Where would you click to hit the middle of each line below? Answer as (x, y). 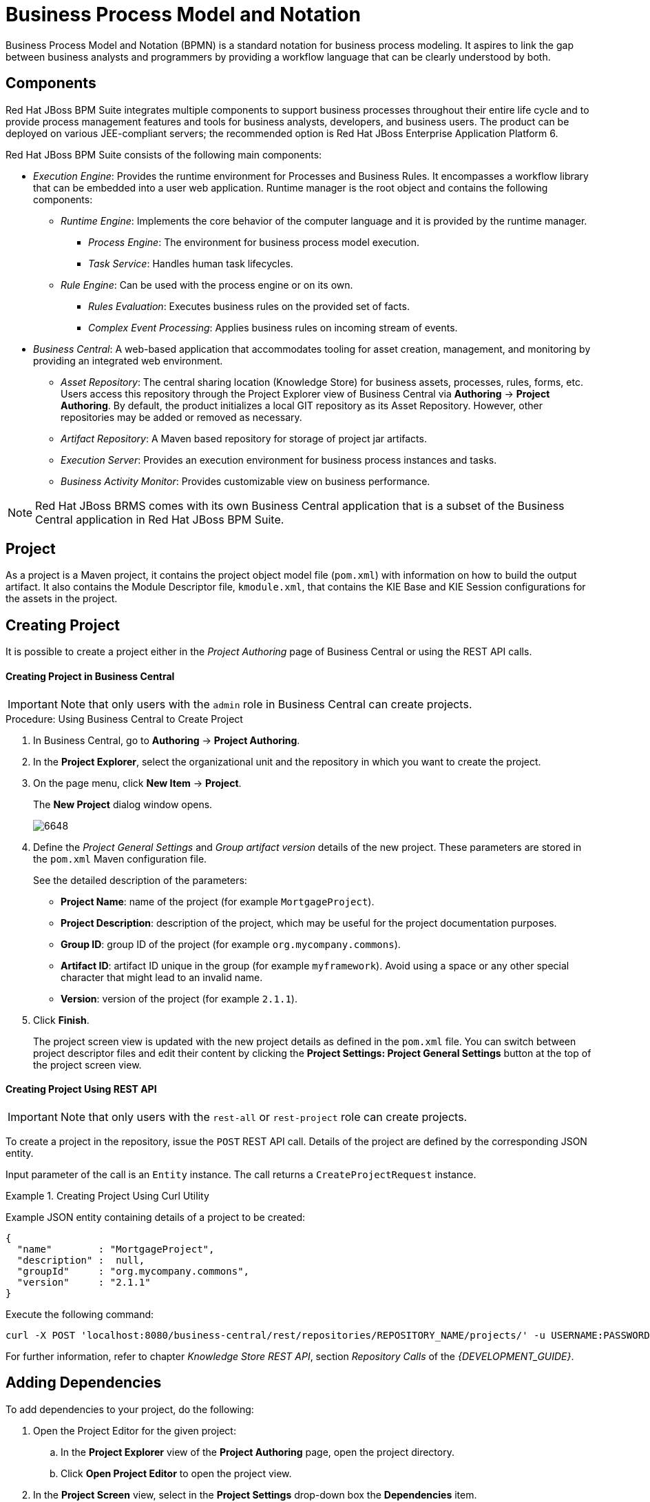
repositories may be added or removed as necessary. (181, 417)
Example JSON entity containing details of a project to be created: (156, 1217)
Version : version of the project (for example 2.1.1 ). (179, 998)
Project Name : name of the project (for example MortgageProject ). (218, 901)
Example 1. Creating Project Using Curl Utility (107, 1195)
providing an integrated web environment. (128, 360)
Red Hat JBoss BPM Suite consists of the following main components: (164, 154)
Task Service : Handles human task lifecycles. (191, 263)
